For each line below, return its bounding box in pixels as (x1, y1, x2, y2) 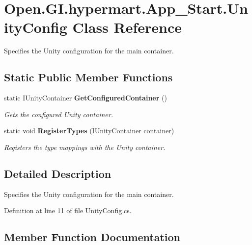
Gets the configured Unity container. (4, 109, 113, 119)
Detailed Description (4, 166, 112, 181)
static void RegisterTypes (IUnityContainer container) (4, 125, 174, 136)
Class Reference (72, 17, 182, 37)
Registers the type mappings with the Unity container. (4, 142, 166, 152)
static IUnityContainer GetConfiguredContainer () (4, 93, 167, 103)
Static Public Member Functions (4, 70, 173, 85)
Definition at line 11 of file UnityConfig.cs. (4, 205, 132, 216)
